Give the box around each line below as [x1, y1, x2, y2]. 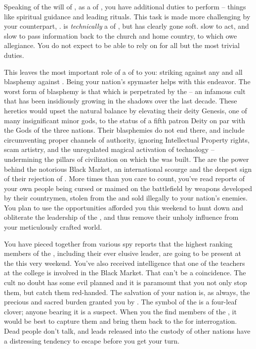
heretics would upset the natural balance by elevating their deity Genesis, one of [4, 105, 247, 115]
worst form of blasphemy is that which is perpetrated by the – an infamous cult [4, 86, 246, 96]
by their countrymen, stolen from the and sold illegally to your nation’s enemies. [4, 193, 248, 203]
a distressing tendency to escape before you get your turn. [4, 335, 180, 346]
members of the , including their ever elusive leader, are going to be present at [4, 248, 241, 258]
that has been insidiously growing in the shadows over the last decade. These [4, 96, 237, 106]
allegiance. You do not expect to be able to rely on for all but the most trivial [4, 40, 240, 50]
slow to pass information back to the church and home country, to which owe [4, 30, 237, 41]
